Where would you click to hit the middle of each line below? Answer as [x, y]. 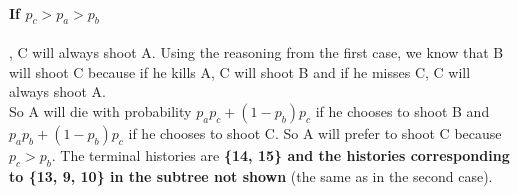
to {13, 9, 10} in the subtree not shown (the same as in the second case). [251, 175]
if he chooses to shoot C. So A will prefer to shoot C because [315, 132]
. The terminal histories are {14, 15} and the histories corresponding [280, 154]
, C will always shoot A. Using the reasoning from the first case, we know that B [256, 52]
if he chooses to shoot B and [402, 110]
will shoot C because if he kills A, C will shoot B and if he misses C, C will [240, 71]
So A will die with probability [100, 110]
